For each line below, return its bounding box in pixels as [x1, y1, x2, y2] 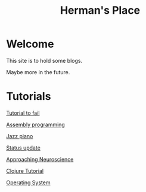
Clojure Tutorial [6, 167, 44, 174]
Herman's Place [60, 4, 141, 17]
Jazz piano [6, 132, 33, 139]
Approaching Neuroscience [6, 156, 74, 163]
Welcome [6, 37, 54, 51]
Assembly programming [6, 121, 66, 128]
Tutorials [6, 90, 51, 103]
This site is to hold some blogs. [6, 57, 82, 64]
